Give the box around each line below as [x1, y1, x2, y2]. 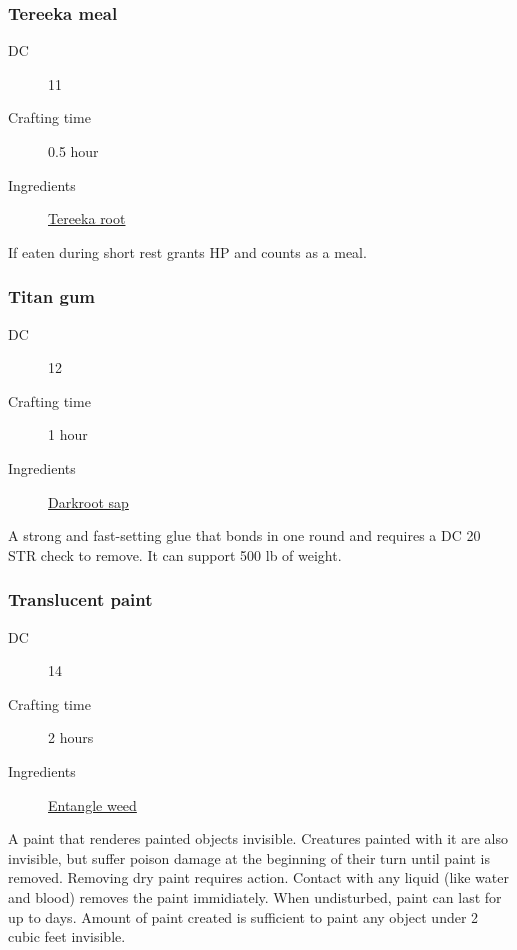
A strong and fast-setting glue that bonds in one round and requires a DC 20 [8, 525, 481, 546]
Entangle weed [48, 794, 137, 815]
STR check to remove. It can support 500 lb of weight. [8, 544, 342, 565]
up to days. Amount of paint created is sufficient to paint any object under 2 [8, 906, 479, 927]
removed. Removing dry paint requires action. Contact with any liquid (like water [8, 867, 509, 888]
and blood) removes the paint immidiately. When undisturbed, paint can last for [8, 886, 502, 907]
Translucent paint [8, 587, 153, 612]
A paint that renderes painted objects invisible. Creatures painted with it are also [8, 828, 508, 849]
